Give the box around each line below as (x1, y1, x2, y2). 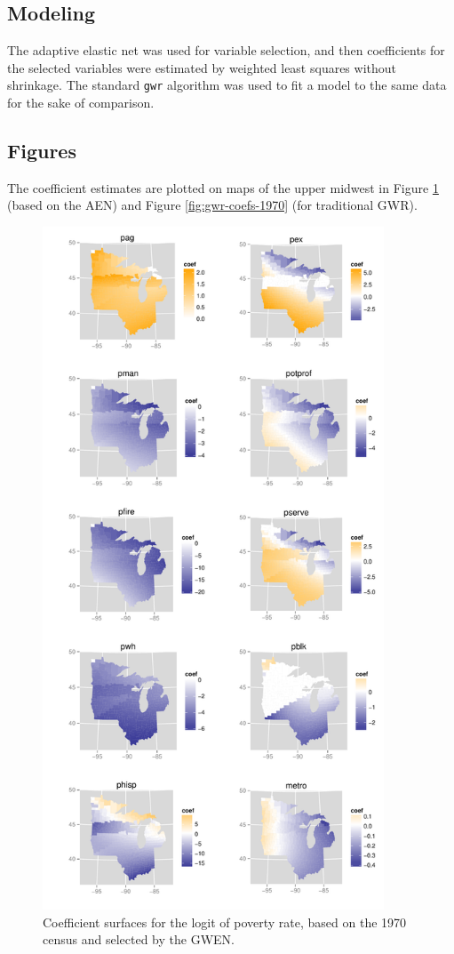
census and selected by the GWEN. (43, 930, 235, 949)
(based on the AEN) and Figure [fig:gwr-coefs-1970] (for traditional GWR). (7, 196, 418, 214)
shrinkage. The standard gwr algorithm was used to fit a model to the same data (7, 76, 447, 94)
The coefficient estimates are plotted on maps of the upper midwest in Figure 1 (7, 178, 439, 196)
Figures (7, 137, 76, 164)
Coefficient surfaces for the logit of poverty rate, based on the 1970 (43, 912, 407, 931)
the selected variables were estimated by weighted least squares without (7, 58, 397, 76)
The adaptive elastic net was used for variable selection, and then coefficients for (7, 41, 445, 60)
